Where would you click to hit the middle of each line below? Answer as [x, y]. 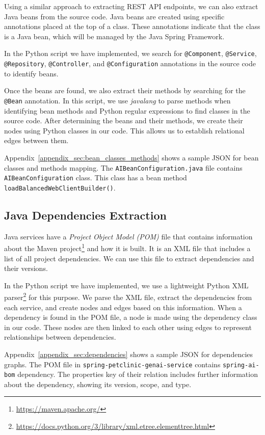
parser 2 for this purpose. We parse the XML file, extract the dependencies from [128, 296]
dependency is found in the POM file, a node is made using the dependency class [131, 317]
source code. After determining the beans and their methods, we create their [124, 120]
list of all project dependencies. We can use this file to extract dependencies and [129, 258]
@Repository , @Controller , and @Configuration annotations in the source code [130, 63]
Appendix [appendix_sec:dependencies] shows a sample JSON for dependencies [129, 354]
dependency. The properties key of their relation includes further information [138, 374]
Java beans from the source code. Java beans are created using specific [114, 16]
